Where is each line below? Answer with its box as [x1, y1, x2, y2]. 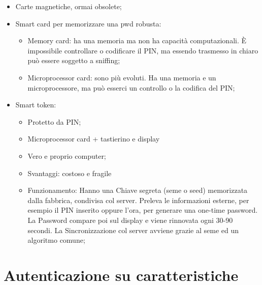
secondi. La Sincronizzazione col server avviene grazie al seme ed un [27, 224, 239, 235]
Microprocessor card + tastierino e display [27, 133, 160, 144]
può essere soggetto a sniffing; [27, 55, 120, 66]
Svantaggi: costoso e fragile [27, 167, 112, 178]
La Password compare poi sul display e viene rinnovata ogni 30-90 [27, 214, 233, 225]
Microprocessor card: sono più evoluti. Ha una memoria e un [27, 72, 216, 82]
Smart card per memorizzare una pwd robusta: [15, 18, 161, 28]
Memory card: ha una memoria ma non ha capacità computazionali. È [27, 35, 247, 46]
